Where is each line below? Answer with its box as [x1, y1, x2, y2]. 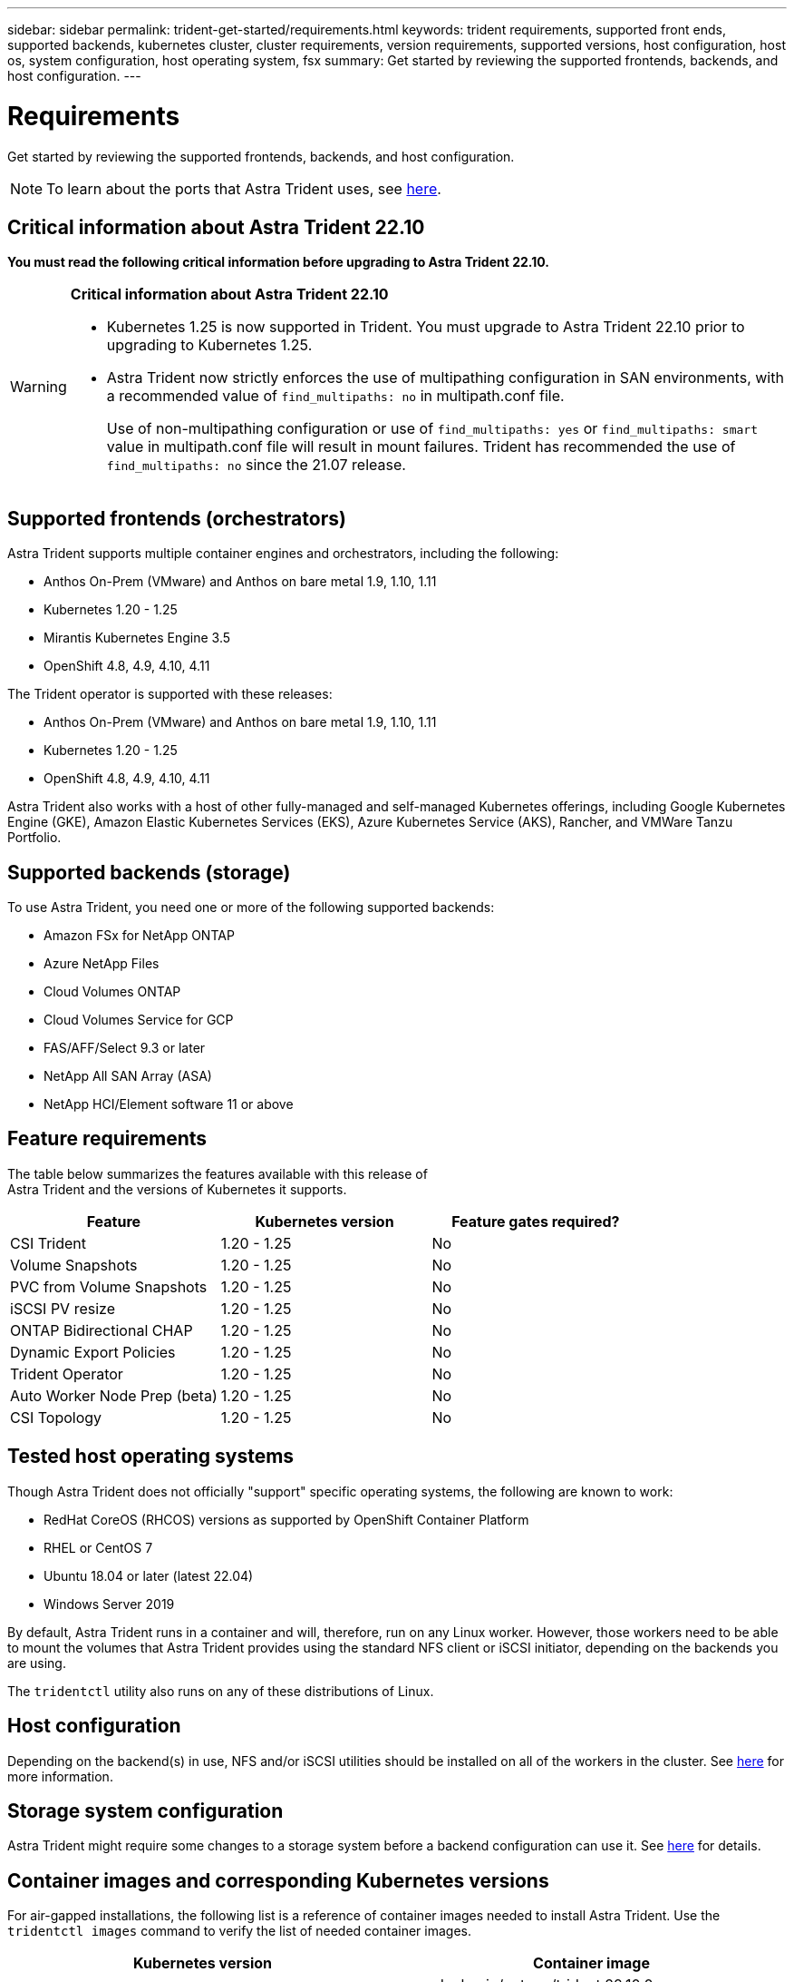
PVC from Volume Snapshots [10, 1277, 208, 1296]
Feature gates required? [451, 1212, 620, 1231]
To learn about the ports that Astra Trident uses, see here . [46, 179, 441, 198]
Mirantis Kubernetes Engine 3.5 [44, 630, 231, 646]
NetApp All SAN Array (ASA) [44, 1068, 212, 1084]
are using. [7, 1654, 66, 1671]
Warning [10, 378, 67, 397]
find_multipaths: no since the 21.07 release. [106, 456, 406, 475]
